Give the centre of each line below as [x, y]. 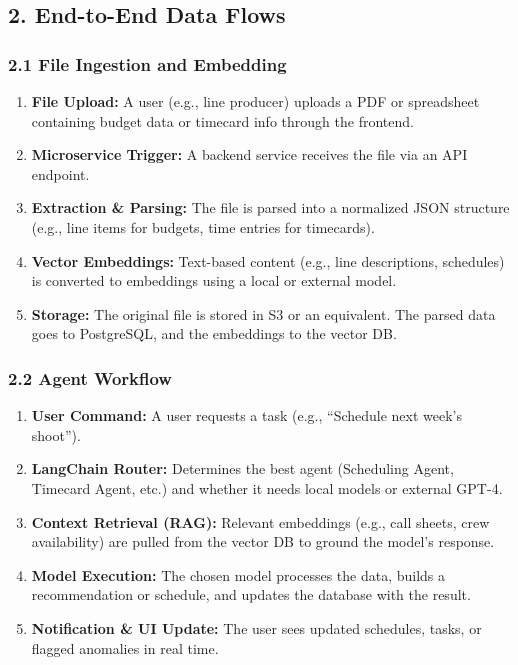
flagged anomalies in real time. [125, 647]
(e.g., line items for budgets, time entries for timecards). [203, 226]
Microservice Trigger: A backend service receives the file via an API [249, 154]
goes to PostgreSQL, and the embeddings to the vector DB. [214, 333]
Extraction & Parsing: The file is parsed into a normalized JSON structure [270, 207]
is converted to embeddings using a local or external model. [214, 280]
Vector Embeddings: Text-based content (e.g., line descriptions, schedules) [268, 260]
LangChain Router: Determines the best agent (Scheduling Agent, [242, 468]
